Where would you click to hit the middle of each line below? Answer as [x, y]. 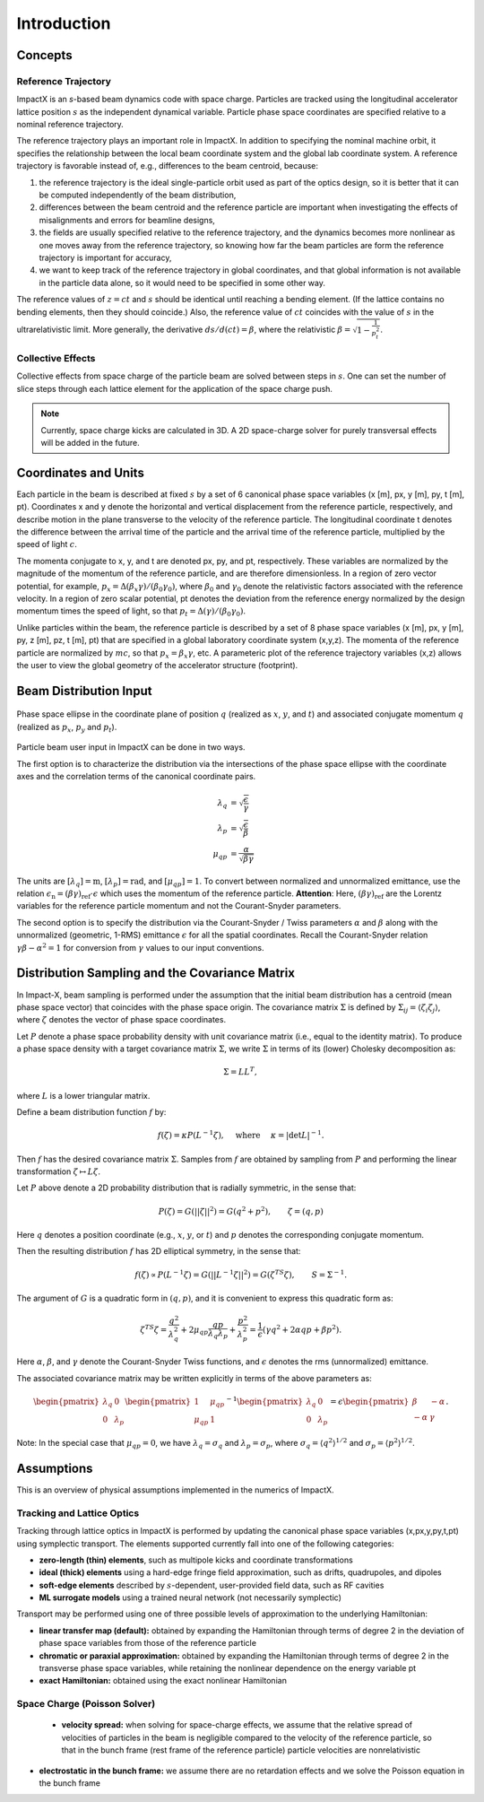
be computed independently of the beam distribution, [138, 195]
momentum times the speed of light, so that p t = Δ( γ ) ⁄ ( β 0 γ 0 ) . [131, 612]
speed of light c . [47, 544]
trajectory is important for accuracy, [105, 257]
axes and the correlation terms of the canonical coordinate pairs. [136, 776]
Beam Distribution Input [84, 691]
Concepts [44, 55]
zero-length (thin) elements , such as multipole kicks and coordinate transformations [196, 1560]
